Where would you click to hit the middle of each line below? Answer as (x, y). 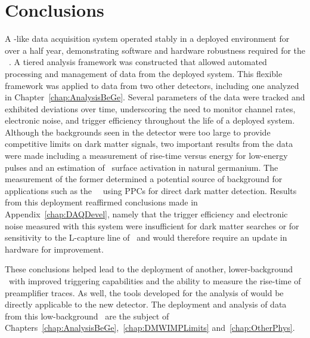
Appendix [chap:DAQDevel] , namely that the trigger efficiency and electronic (146, 214)
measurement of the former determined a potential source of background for (144, 179)
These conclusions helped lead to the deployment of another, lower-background (149, 269)
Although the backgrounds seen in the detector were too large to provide (138, 132)
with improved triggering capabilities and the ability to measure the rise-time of (155, 281)
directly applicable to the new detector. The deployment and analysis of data (146, 304)
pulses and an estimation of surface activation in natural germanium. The (142, 167)
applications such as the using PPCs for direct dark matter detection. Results (151, 190)
